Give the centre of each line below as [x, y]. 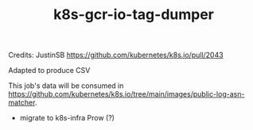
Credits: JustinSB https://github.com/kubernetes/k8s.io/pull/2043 [116, 55]
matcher [22, 103]
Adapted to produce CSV [49, 71]
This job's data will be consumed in [66, 86]
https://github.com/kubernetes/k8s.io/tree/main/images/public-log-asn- [127, 94]
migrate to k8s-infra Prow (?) [67, 118]
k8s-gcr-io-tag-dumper [134, 15]
